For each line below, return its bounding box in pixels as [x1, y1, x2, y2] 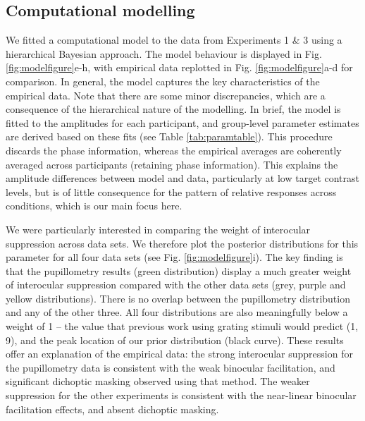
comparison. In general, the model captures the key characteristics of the [6, 73, 320, 88]
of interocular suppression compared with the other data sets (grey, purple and [6, 277, 346, 292]
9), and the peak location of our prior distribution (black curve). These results [6, 332, 344, 347]
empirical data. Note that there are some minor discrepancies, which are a [6, 87, 326, 102]
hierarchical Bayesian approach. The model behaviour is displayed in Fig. [6, 46, 322, 61]
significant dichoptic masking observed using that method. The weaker [6, 374, 310, 389]
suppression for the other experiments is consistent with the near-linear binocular [6, 388, 357, 403]
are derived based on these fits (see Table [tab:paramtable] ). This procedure [6, 129, 333, 144]
